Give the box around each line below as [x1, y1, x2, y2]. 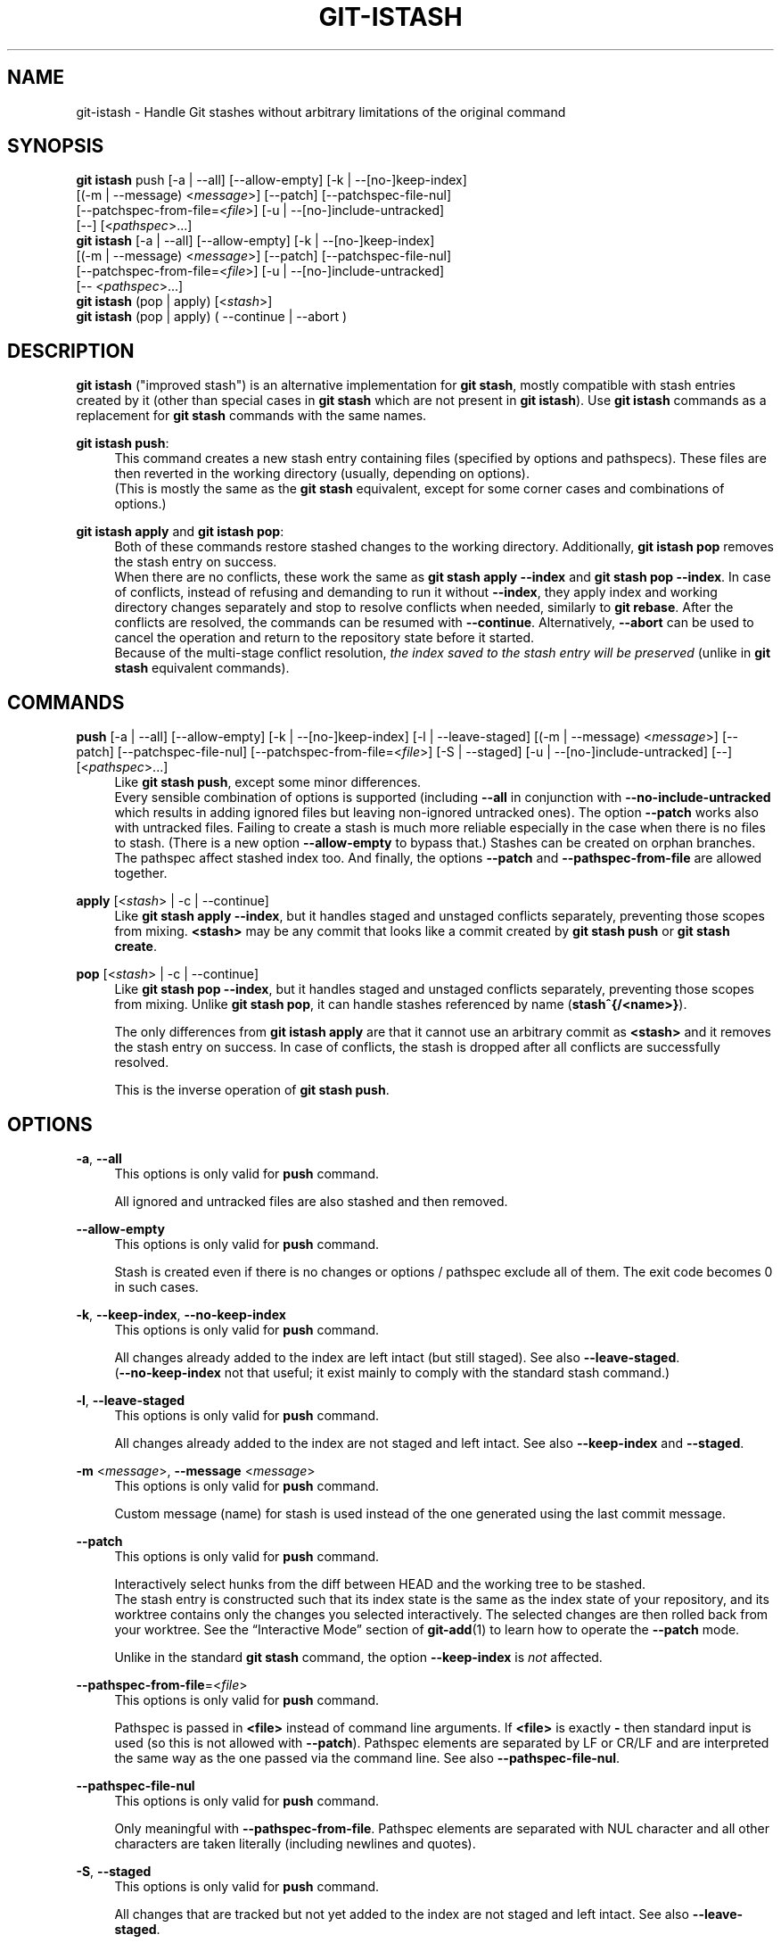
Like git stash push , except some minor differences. [114, 774, 422, 790]
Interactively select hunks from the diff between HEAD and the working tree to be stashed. [114, 1575, 646, 1592]
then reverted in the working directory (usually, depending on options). [114, 466, 530, 482]
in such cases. [114, 1278, 199, 1294]
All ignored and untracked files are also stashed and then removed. [114, 1193, 508, 1209]
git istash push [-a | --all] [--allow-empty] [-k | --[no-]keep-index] [76, 172, 467, 188]
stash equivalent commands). [114, 660, 290, 676]
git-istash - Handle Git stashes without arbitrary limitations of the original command [76, 103, 566, 120]
